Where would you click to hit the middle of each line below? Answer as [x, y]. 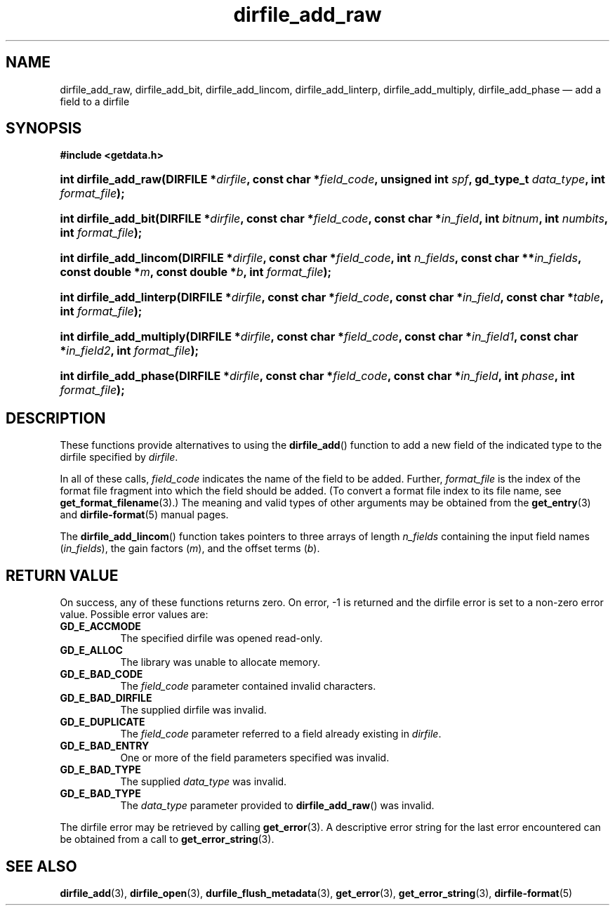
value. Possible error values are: [134, 615]
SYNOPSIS [44, 129]
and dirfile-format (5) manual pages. [144, 515]
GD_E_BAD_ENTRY [105, 746]
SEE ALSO [41, 866]
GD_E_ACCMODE [100, 627]
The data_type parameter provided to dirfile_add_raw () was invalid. [277, 806]
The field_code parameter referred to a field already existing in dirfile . [281, 734]
